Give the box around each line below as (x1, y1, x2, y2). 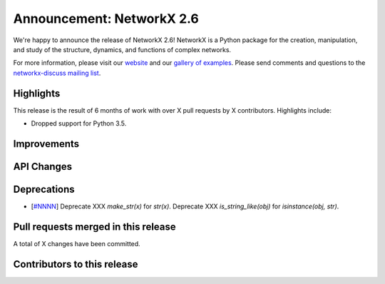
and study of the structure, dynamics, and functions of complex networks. (13, 45, 232, 54)
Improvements (13, 138, 80, 150)
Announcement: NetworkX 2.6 (13, 11, 200, 26)
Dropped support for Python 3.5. (31, 119, 127, 128)
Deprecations (13, 183, 75, 196)
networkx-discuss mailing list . (13, 69, 101, 77)
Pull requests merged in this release (13, 220, 176, 233)
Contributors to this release (13, 258, 138, 270)
